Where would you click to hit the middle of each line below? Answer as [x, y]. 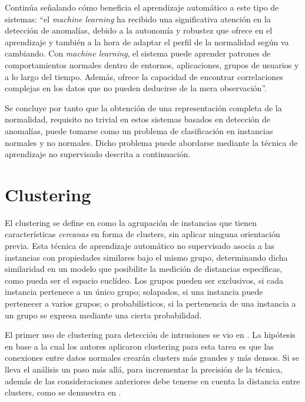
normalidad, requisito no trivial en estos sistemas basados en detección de [138, 119]
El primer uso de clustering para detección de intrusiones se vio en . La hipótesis [150, 335]
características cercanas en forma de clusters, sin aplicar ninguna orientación [142, 234]
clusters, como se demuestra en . [63, 392]
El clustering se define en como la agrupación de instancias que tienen [131, 222]
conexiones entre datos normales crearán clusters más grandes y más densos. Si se [152, 358]
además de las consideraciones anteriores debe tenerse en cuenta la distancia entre [152, 381]
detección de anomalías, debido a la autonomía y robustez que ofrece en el [139, 30]
